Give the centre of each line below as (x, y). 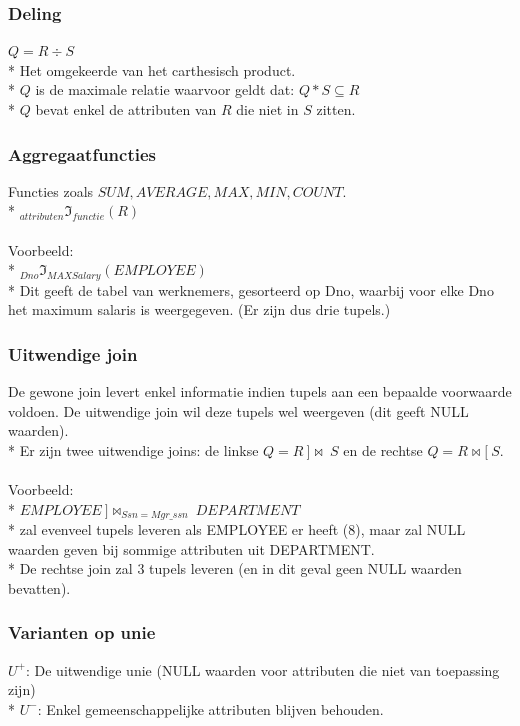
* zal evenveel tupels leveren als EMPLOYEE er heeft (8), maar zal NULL (237, 529)
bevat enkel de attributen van (126, 109)
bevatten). (39, 587)
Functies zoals (51, 190)
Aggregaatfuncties (82, 153)
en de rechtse (383, 449)
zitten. (336, 109)
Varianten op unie (82, 632)
